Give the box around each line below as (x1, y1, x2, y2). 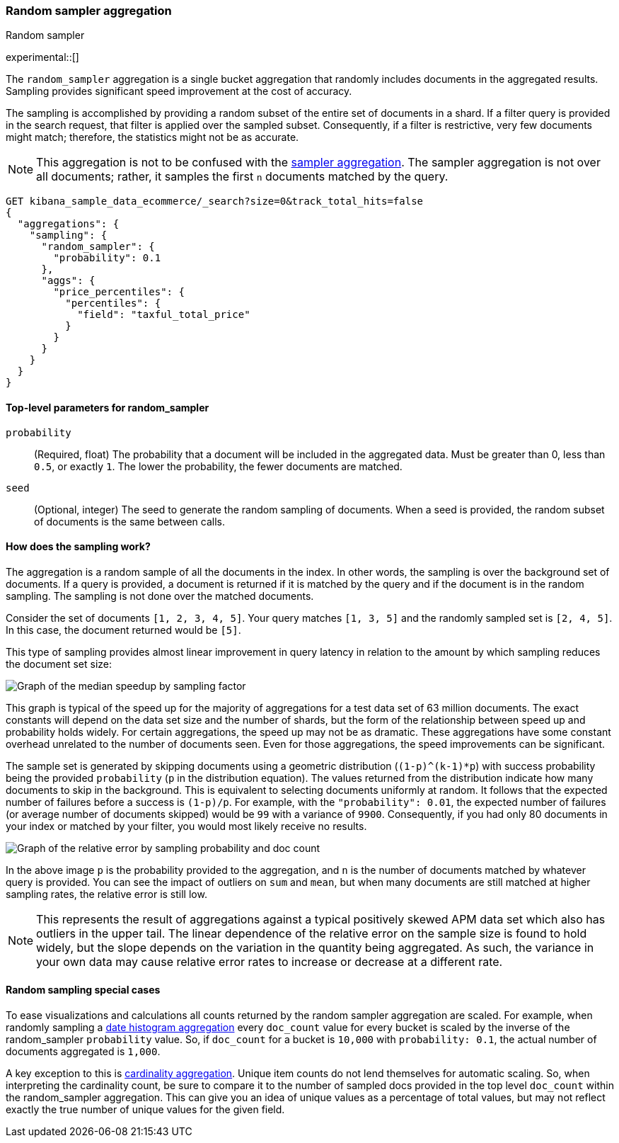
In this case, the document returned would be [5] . (6, 623, 241, 636)
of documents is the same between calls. (34, 515, 225, 528)
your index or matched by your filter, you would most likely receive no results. (6, 819, 367, 832)
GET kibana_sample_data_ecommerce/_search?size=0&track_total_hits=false (6, 195, 424, 207)
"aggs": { (41, 275, 96, 287)
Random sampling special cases (6, 984, 161, 996)
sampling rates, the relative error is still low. (6, 887, 207, 900)
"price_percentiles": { (53, 286, 185, 298)
